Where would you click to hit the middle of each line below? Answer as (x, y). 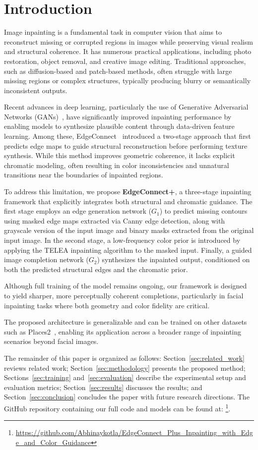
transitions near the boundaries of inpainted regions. (84, 175)
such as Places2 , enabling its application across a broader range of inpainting (123, 331)
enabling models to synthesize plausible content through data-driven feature (119, 126)
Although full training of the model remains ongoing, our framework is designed (126, 286)
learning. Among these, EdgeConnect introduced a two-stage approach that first (128, 136)
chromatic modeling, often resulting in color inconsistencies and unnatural (117, 165)
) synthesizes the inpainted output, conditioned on (173, 259)
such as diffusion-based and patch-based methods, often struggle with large (118, 71)
